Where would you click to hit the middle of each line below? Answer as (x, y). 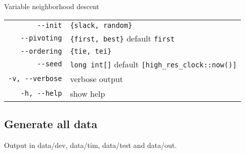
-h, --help (41, 93)
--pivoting (41, 38)
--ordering (41, 51)
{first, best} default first (122, 38)
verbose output (96, 79)
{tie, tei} (91, 51)
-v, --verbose (35, 79)
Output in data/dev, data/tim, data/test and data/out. (91, 145)
